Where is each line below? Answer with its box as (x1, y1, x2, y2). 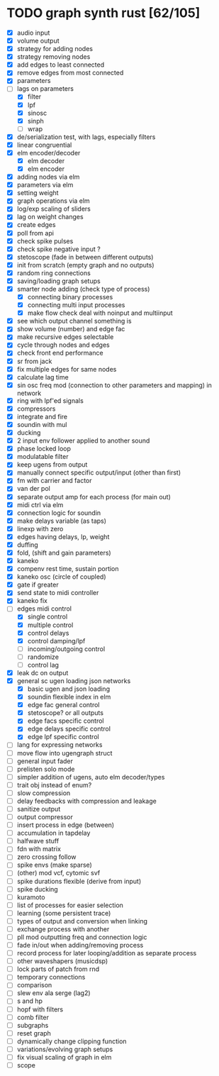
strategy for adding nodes (16, 45, 94, 53)
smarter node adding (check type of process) (16, 284, 150, 293)
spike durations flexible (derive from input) (16, 877, 142, 885)
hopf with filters (16, 1005, 64, 1014)
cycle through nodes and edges (16, 340, 111, 349)
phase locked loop (16, 445, 72, 453)
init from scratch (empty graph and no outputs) (16, 260, 155, 269)
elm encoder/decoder (16, 148, 81, 157)
